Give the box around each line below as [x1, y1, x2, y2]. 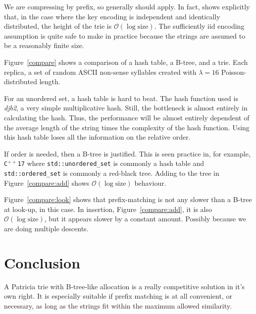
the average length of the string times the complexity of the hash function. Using [4, 122, 250, 132]
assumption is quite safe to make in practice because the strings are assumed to [4, 30, 246, 41]
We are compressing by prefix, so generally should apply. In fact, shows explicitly [4, 1, 250, 11]
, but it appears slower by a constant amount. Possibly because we [44, 213, 246, 224]
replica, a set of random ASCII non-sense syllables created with [4, 66, 197, 77]
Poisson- [221, 66, 247, 77]
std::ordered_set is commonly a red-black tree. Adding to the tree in [4, 167, 219, 178]
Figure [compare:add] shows [4, 177, 90, 188]
